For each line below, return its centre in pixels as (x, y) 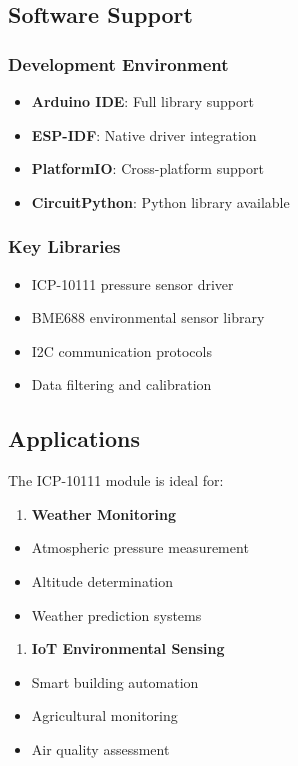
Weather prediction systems (116, 614)
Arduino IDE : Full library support (142, 101)
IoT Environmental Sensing (128, 648)
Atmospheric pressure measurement (140, 547)
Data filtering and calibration (121, 384)
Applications (74, 438)
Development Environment (118, 63)
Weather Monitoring (104, 513)
